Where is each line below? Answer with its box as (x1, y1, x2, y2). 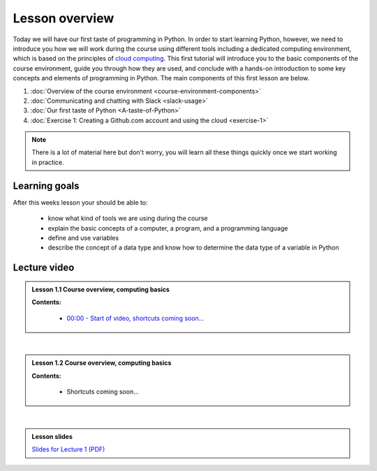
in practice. (31, 158, 64, 166)
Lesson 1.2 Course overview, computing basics (31, 358, 172, 367)
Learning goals (13, 180, 80, 191)
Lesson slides (31, 432, 73, 440)
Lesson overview (13, 10, 114, 26)
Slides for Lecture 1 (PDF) (31, 445, 105, 454)
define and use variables (47, 233, 119, 242)
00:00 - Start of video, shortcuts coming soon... (66, 314, 205, 322)
